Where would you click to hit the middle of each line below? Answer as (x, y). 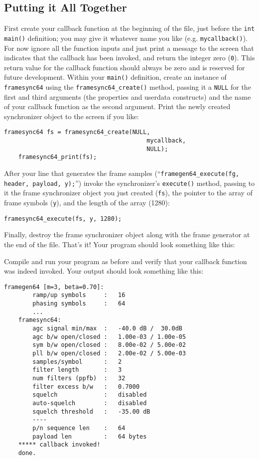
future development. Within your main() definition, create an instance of (115, 77)
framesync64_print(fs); (58, 157)
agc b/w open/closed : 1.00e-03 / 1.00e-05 (109, 337)
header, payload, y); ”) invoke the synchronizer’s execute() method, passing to (129, 183)
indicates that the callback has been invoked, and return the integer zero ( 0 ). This (129, 58)
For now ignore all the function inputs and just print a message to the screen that (129, 48)
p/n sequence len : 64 (79, 428)
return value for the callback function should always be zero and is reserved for (125, 67)
